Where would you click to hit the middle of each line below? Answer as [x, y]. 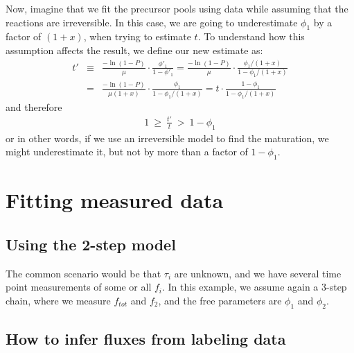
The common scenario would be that [83, 273]
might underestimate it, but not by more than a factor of [127, 152]
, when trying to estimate [137, 36]
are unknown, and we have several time [258, 273]
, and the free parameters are [220, 300]
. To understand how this [251, 36]
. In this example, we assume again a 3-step [255, 287]
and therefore [34, 106]
